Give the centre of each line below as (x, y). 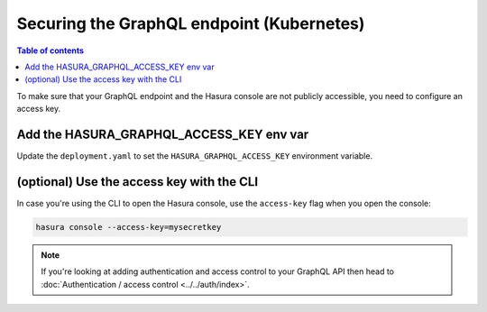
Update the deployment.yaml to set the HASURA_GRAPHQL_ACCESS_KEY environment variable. (195, 156)
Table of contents (51, 50)
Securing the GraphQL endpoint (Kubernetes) (191, 23)
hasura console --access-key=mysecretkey (129, 227)
